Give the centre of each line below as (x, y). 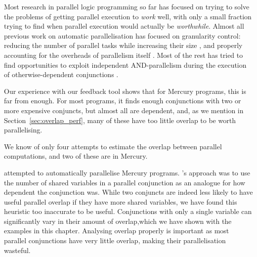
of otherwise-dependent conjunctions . (61, 74)
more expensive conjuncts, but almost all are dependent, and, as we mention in (124, 110)
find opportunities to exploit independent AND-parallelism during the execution (125, 64)
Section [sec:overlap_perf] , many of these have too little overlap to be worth (120, 120)
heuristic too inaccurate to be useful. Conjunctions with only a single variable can (128, 211)
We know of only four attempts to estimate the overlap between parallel (113, 146)
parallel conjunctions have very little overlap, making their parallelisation (115, 240)
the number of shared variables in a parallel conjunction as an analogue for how (125, 182)
